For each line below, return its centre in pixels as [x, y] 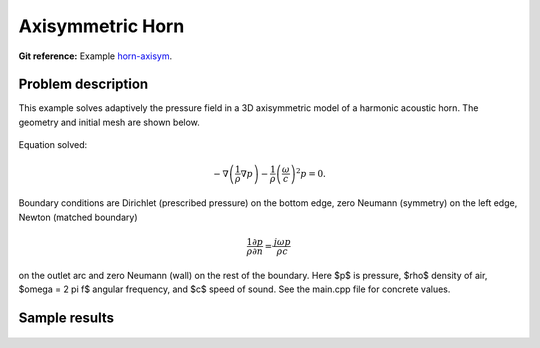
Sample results [66, 317]
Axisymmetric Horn [101, 26]
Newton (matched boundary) [78, 217]
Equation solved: [53, 145]
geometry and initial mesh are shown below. [109, 122]
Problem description [83, 84]
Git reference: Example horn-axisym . [95, 56]
